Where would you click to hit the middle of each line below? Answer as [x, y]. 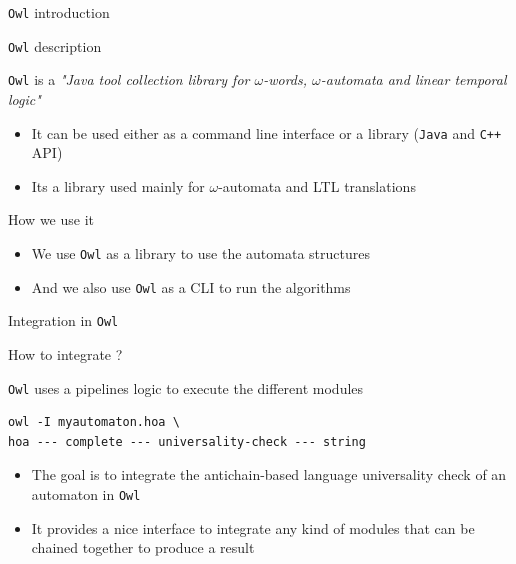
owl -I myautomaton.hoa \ [94, 422]
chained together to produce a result [143, 547]
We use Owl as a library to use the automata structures [200, 253]
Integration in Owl [63, 320]
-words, [285, 79]
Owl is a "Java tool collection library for [129, 79]
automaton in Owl [86, 494]
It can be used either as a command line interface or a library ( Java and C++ [266, 132]
